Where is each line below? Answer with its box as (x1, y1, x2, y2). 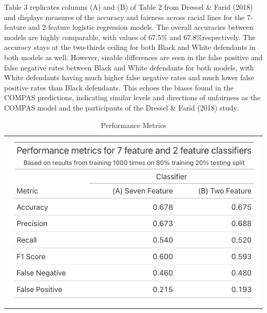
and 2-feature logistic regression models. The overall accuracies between (28, 22, 254, 32)
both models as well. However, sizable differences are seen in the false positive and (4, 51, 263, 62)
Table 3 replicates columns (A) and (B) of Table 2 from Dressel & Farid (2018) (4, 2, 253, 12)
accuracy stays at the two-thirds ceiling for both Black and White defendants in (4, 42, 256, 52)
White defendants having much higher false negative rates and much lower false (4, 72, 254, 83)
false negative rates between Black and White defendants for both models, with (4, 62, 254, 72)
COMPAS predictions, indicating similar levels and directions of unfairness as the (4, 92, 261, 103)
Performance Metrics (101, 119, 166, 130)
